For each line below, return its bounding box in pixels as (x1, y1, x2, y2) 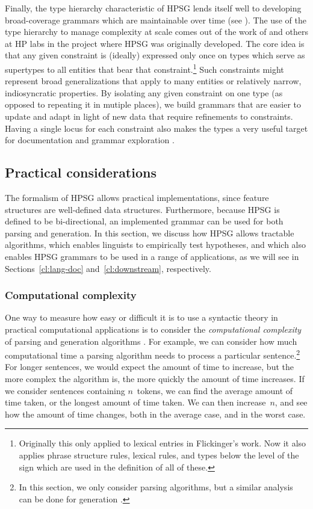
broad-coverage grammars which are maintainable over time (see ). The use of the (5, 13, 306, 26)
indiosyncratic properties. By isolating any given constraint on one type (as (5, 86, 283, 99)
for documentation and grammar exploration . (5, 134, 175, 146)
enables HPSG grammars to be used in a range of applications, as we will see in (5, 250, 299, 262)
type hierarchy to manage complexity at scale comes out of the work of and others (5, 25, 308, 38)
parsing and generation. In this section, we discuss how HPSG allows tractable (5, 226, 294, 239)
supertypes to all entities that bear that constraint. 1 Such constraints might (5, 61, 284, 75)
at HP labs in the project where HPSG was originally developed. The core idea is (5, 37, 305, 49)
